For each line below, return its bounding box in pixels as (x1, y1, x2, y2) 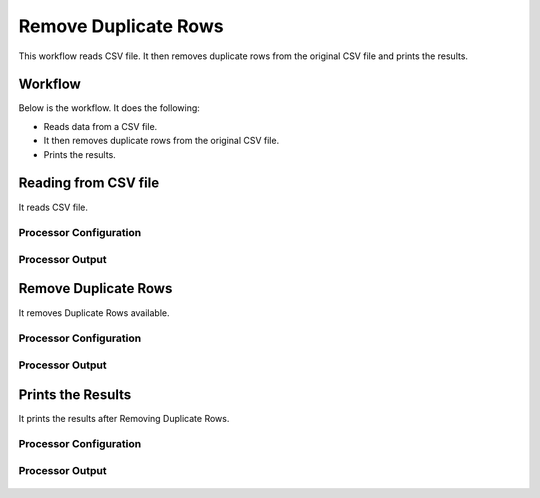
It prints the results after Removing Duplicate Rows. (18, 412, 230, 424)
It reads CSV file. (18, 201, 89, 213)
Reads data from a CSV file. (43, 120, 158, 132)
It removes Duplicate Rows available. (18, 306, 170, 319)
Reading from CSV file (18, 175, 160, 192)
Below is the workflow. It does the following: (18, 102, 200, 114)
